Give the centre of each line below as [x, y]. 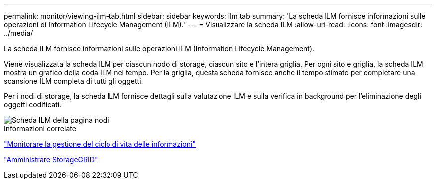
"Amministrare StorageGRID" [51, 159]
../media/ [19, 33]
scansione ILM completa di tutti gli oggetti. [74, 81]
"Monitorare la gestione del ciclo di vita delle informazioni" [100, 144]
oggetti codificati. [33, 105]
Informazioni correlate [40, 129]
